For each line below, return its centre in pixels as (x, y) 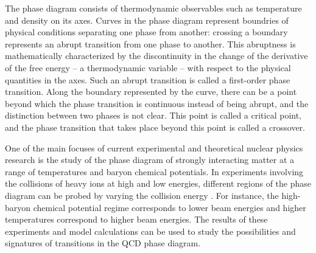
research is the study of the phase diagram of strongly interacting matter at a (150, 160)
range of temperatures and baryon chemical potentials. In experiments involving (154, 171)
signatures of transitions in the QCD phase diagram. (103, 243)
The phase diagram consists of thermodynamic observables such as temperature (153, 8)
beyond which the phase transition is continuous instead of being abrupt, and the (157, 103)
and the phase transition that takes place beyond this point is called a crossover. (155, 127)
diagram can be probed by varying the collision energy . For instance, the (142, 195)
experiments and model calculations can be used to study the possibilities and (150, 231)
